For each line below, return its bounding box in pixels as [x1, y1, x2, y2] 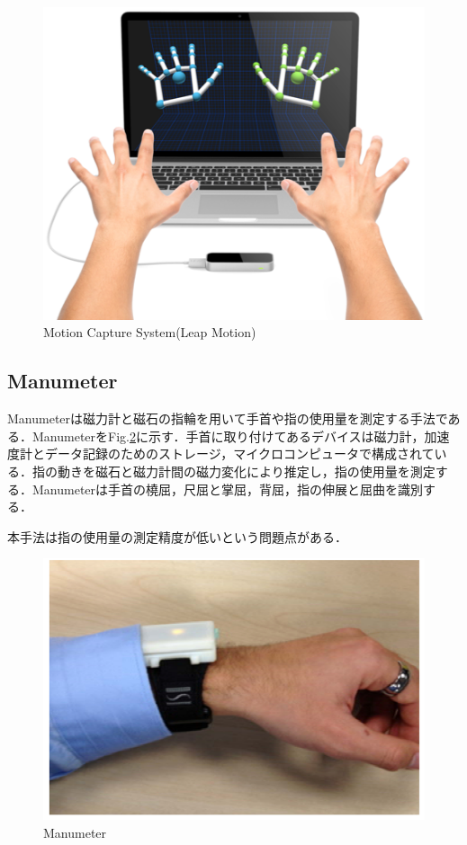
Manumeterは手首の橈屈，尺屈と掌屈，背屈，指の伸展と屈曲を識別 [31, 479, 424, 498]
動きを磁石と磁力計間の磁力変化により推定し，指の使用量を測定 [57, 461, 436, 480]
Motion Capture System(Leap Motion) [43, 323, 256, 342]
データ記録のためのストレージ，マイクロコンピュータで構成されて [44, 444, 435, 463]
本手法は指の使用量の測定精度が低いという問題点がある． [7, 527, 347, 546]
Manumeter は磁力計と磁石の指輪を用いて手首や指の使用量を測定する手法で [7, 409, 448, 428]
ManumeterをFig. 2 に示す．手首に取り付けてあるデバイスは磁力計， [31, 426, 425, 445]
